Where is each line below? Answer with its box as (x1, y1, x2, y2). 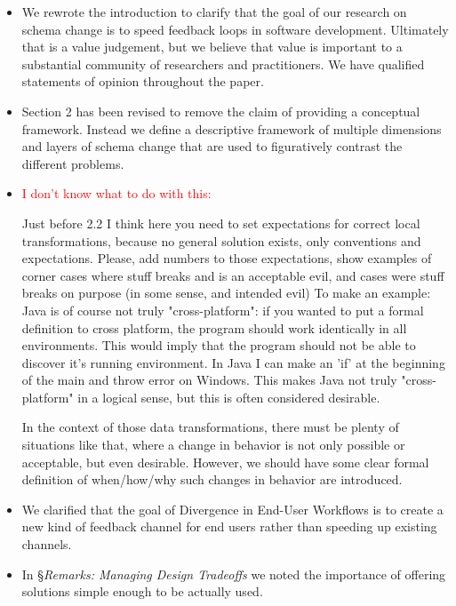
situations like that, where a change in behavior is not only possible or (21, 435, 405, 454)
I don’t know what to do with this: (21, 184, 212, 203)
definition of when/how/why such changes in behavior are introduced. (21, 470, 403, 489)
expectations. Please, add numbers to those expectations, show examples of (21, 249, 432, 267)
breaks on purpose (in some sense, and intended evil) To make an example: (21, 283, 431, 302)
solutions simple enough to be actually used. (21, 582, 263, 601)
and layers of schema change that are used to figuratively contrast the (21, 137, 403, 155)
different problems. (21, 154, 124, 172)
